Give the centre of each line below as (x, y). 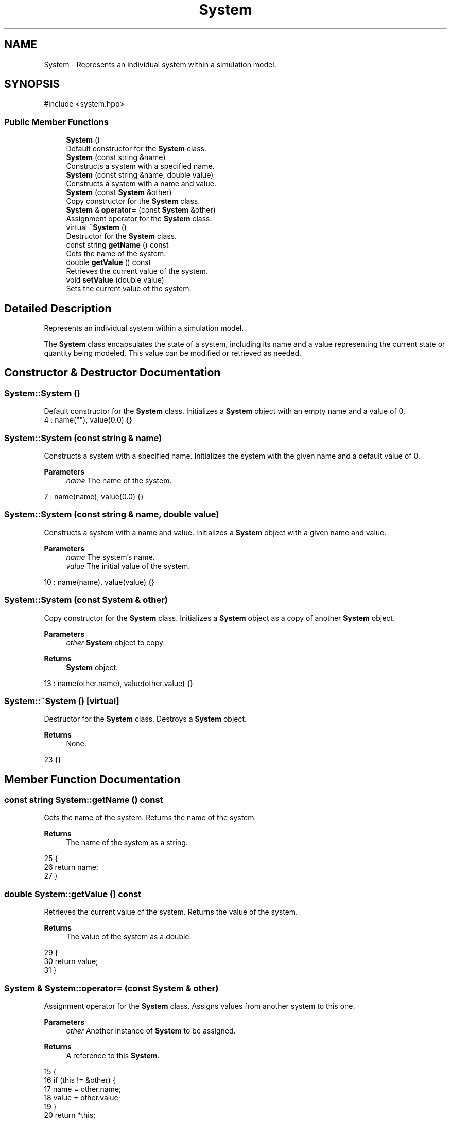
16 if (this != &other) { (80, 1080)
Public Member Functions (56, 122)
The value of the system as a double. (129, 937)
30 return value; (71, 961)
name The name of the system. (119, 480)
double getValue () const (109, 262)
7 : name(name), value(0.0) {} (94, 496)
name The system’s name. (110, 557)
